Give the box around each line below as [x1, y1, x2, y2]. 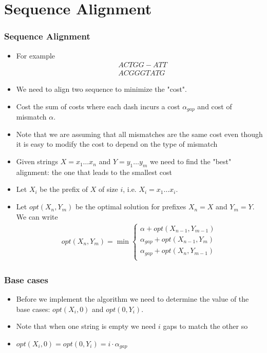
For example [16, 50, 55, 61]
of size [99, 184, 118, 194]
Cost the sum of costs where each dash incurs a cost [16, 101, 180, 111]
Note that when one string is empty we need [16, 321, 156, 331]
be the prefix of [40, 184, 88, 194]
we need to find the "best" [149, 156, 232, 167]
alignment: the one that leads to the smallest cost [16, 166, 173, 177]
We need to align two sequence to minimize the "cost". [16, 84, 187, 94]
